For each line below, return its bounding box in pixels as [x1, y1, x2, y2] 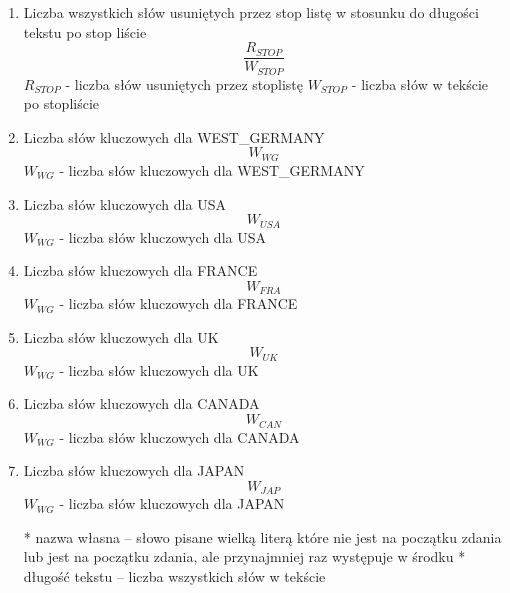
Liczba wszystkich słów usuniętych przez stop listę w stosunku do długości [23, 2, 479, 22]
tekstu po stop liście [23, 21, 147, 42]
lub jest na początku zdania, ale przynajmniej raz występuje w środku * [23, 546, 466, 567]
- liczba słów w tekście [351, 73, 489, 94]
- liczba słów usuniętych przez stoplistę [65, 73, 303, 94]
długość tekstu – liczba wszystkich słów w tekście [23, 565, 326, 586]
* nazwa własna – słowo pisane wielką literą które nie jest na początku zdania [23, 526, 502, 547]
